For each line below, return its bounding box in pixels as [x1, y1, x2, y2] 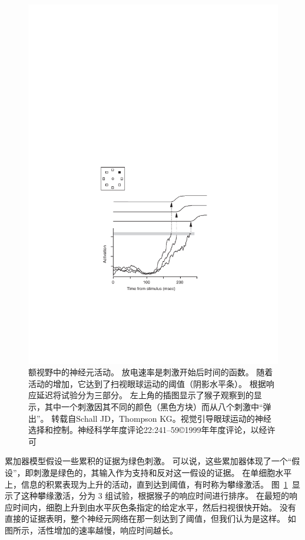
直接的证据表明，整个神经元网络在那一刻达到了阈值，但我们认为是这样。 [5, 512, 285, 525]
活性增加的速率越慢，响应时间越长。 [37, 524, 178, 536]
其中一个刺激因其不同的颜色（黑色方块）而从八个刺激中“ [44, 401, 263, 413]
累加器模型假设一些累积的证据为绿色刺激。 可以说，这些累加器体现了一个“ [5, 455, 292, 467]
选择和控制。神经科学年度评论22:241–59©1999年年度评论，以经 [28, 424, 267, 436]
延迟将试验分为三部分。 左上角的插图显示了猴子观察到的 [36, 389, 254, 401]
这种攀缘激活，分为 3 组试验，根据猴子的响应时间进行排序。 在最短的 [21, 489, 289, 502]
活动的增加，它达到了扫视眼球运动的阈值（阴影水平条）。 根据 [28, 377, 266, 389]
